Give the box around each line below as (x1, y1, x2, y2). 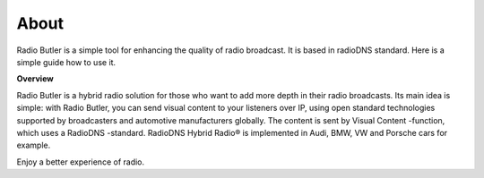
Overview (16, 73, 54, 84)
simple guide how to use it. (16, 56, 117, 67)
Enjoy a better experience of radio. (16, 157, 145, 167)
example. (16, 140, 51, 151)
